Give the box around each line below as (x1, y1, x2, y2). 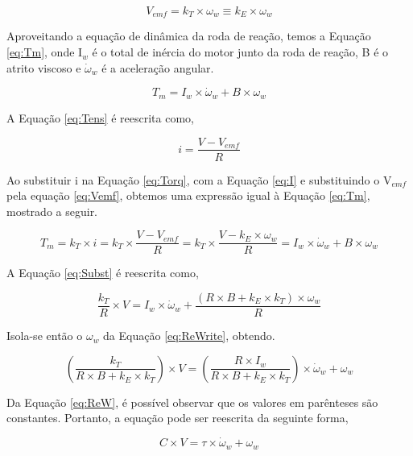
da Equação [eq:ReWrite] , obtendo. (103, 327, 275, 344)
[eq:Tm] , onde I (6, 44, 83, 60)
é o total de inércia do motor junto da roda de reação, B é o (92, 44, 389, 60)
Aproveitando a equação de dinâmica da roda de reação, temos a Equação (6, 27, 371, 44)
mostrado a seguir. (6, 202, 98, 219)
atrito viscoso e (6, 59, 81, 76)
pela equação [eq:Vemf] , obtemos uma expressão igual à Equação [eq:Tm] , (6, 187, 370, 204)
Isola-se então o (6, 327, 83, 344)
